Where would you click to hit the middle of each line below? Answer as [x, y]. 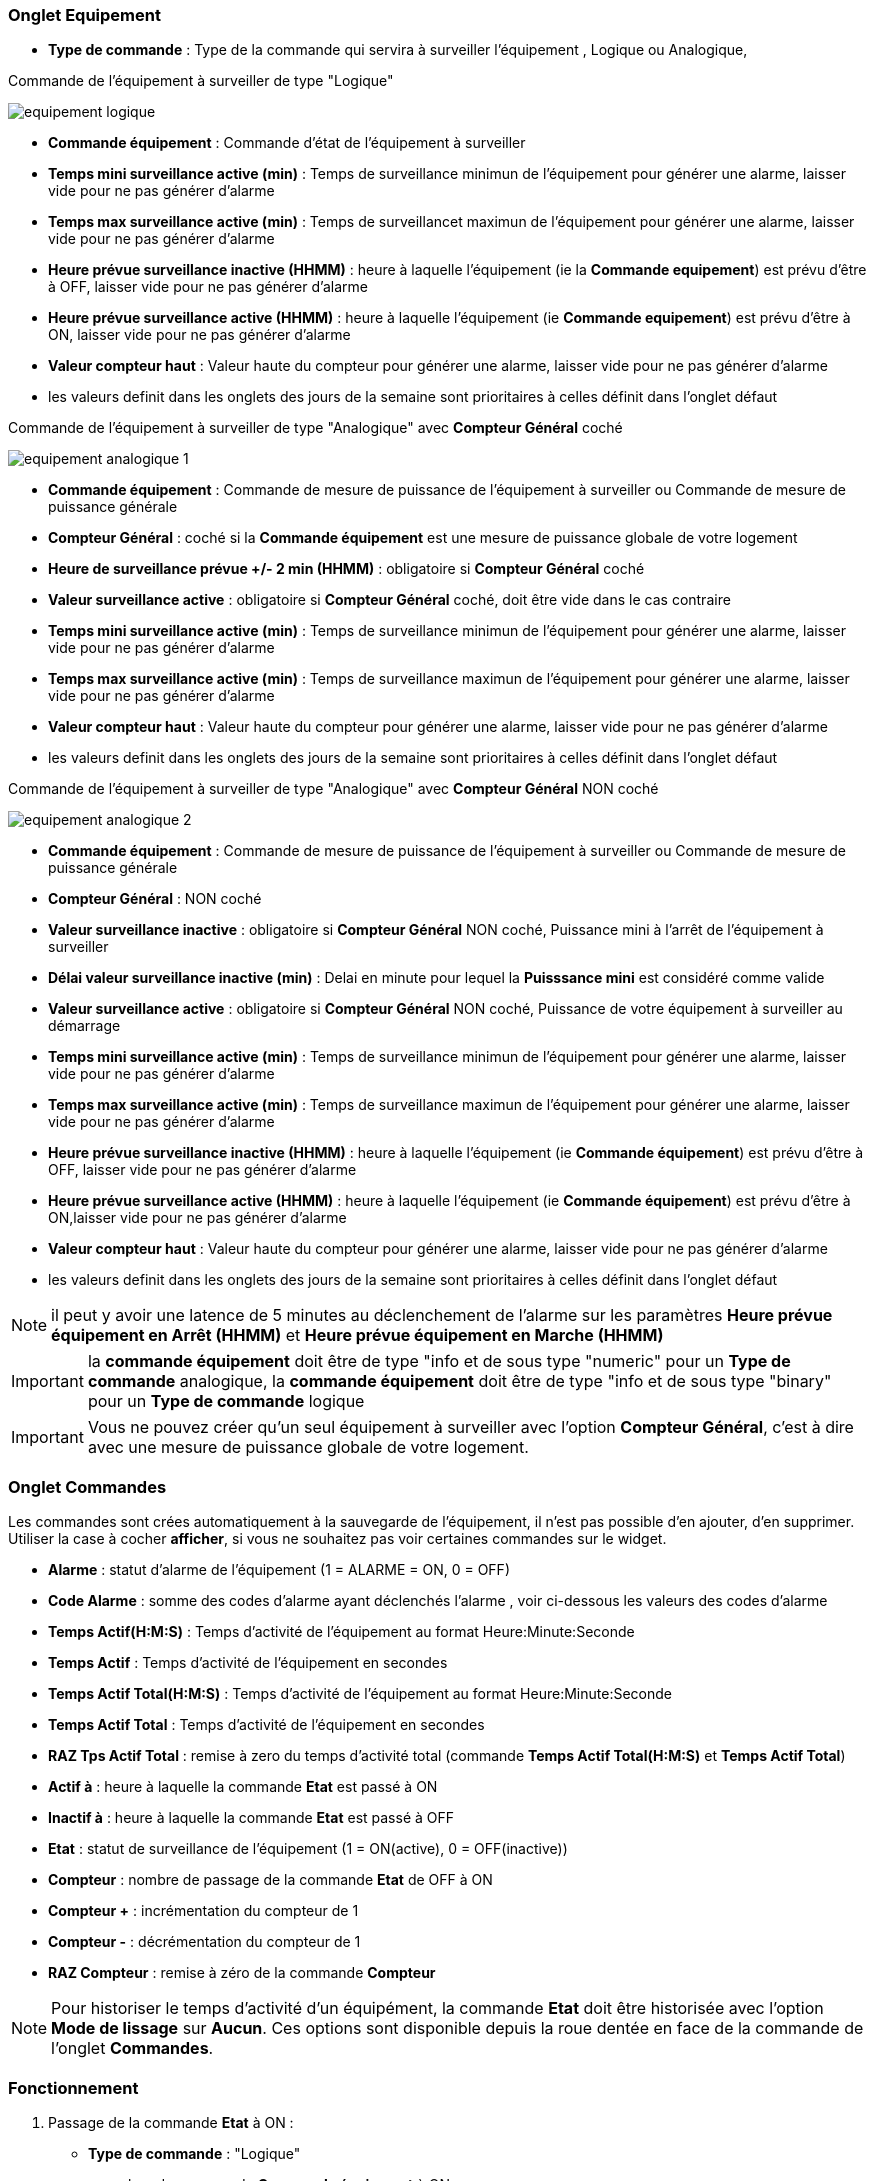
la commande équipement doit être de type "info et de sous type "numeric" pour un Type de [439, 1361]
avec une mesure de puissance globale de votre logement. [308, 1447]
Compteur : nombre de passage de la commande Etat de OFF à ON [270, 1880]
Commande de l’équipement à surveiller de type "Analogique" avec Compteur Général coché [315, 428]
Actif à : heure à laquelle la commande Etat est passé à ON [243, 1787]
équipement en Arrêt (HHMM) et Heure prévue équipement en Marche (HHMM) [357, 1335]
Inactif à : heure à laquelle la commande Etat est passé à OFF [251, 1818]
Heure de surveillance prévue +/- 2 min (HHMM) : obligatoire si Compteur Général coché [346, 569]
